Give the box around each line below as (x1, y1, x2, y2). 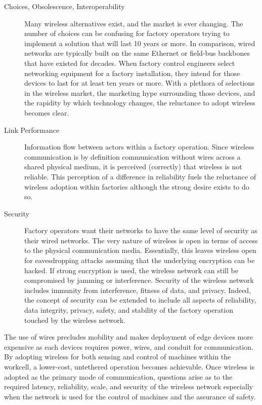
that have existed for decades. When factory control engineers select (24, 57, 235, 68)
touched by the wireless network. (24, 314, 126, 325)
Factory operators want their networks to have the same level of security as (24, 225, 257, 236)
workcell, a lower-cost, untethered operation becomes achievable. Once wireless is (4, 361, 255, 372)
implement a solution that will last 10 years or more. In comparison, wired (24, 38, 255, 48)
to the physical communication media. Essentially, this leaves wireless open (24, 245, 256, 255)
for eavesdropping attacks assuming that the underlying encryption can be (24, 255, 255, 266)
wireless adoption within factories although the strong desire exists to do (24, 181, 249, 192)
